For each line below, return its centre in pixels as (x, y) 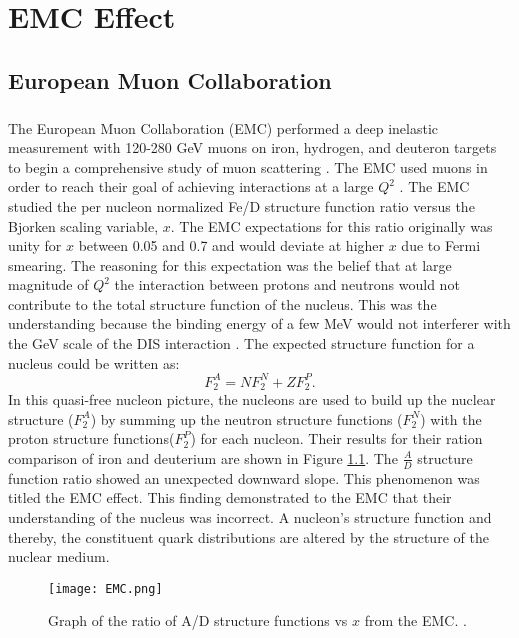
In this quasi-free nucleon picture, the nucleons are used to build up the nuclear (252, 399)
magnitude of (48, 284)
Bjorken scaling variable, (83, 225)
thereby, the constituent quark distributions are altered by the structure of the (248, 536)
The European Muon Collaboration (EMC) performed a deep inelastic (223, 127)
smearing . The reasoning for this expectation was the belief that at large (230, 264)
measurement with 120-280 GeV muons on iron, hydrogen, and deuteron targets (252, 147)
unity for (35, 245)
